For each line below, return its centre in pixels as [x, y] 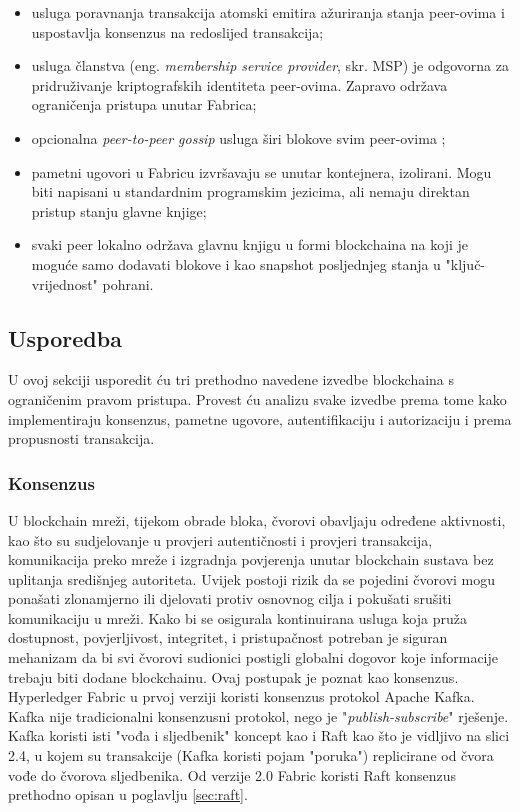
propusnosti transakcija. [81, 438]
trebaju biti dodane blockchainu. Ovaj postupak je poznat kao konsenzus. [233, 676]
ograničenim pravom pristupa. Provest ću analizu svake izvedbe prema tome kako [257, 398]
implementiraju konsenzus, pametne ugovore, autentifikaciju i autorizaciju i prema [260, 418]
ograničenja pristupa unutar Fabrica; [144, 104]
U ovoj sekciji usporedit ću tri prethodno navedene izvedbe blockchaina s [231, 379]
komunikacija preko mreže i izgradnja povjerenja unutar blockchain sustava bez [251, 559]
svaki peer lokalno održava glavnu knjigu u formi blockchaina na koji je [249, 244]
